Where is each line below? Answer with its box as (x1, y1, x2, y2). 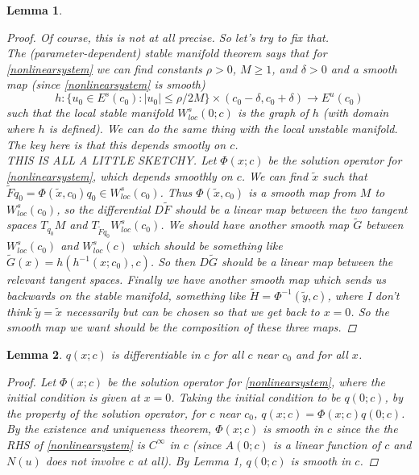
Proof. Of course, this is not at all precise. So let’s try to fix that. (6, 28, 330, 45)
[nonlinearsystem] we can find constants (6, 60, 202, 77)
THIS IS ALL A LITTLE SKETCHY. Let (6, 152, 217, 169)
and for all (295, 346, 348, 362)
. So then (150, 253, 196, 269)
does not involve (45, 452, 125, 469)
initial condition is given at (6, 389, 140, 406)
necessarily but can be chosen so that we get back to (65, 302, 320, 319)
